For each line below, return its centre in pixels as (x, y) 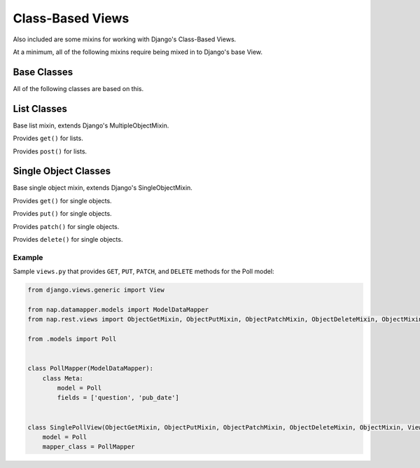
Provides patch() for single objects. (66, 226)
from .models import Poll (72, 339)
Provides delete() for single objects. (68, 239)
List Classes (40, 109)
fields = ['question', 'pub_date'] (118, 398)
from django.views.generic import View (96, 290)
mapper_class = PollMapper (89, 447)
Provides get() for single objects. (62, 200)
